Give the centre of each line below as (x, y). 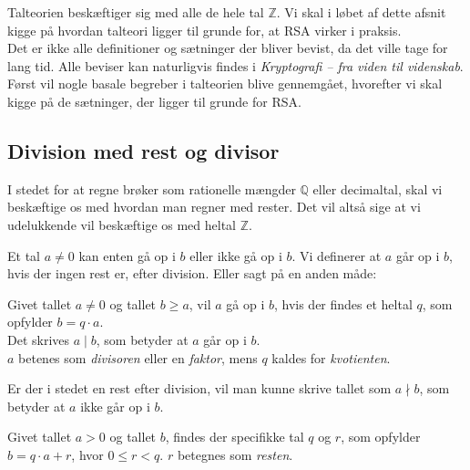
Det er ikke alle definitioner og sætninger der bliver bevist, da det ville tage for (228, 48)
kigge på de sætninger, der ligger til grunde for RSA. (154, 101)
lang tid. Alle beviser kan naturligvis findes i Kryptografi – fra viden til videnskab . (235, 65)
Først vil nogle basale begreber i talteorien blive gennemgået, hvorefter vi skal (225, 84)
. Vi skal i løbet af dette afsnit (361, 12)
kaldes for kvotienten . (331, 357)
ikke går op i (115, 406)
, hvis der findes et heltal (343, 303)
